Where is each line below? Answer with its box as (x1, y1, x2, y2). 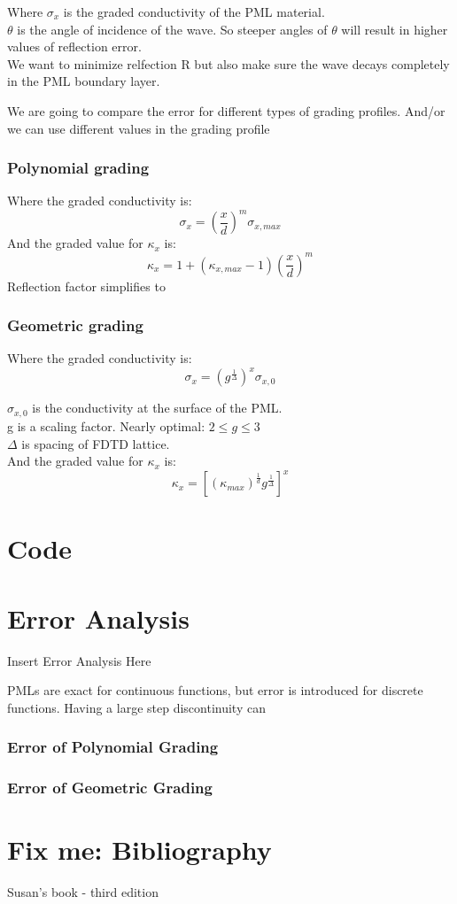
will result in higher (341, 19, 448, 38)
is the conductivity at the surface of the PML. (32, 398, 283, 417)
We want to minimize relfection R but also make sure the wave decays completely (7, 54, 450, 73)
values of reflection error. (7, 37, 142, 56)
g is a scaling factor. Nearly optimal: (7, 416, 205, 435)
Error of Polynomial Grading (7, 736, 219, 758)
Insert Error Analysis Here (7, 651, 151, 669)
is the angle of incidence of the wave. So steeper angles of (17, 19, 328, 38)
